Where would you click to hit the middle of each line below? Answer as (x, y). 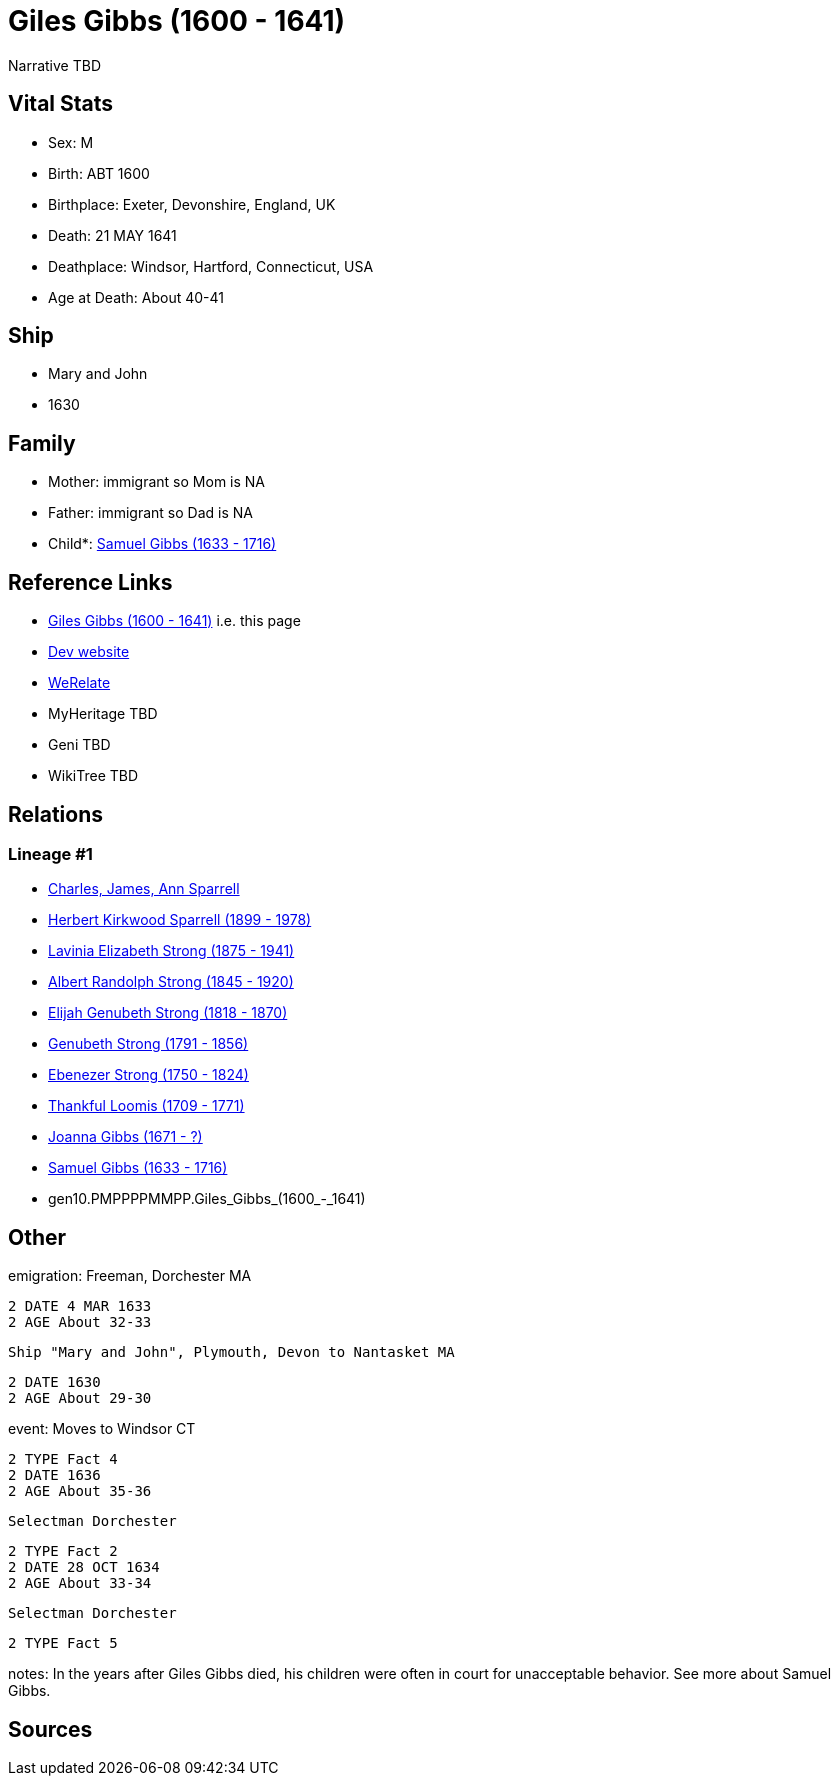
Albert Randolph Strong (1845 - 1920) (171, 982)
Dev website (89, 652)
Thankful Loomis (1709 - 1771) (146, 1106)
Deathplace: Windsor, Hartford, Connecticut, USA (211, 266)
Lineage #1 (50, 853)
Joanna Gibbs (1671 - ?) (125, 1137)
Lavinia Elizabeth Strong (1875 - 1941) (171, 951)
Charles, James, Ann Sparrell (144, 889)
